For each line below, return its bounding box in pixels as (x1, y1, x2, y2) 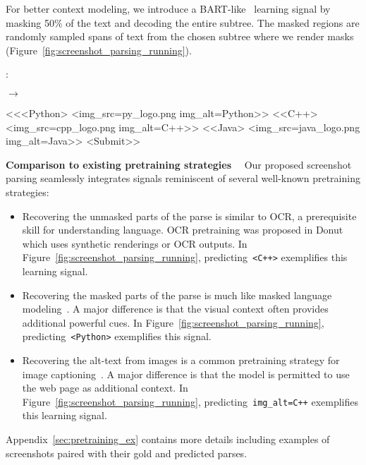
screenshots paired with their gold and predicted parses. (6, 445, 248, 460)
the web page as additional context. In (22, 380, 188, 395)
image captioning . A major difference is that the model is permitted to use (22, 366, 350, 381)
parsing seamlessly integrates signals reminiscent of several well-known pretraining (6, 171, 360, 186)
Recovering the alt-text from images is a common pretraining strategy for (22, 353, 340, 367)
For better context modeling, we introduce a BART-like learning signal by (6, 1, 331, 16)
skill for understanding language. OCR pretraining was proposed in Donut (22, 222, 343, 237)
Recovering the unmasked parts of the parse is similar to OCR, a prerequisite (22, 208, 357, 223)
